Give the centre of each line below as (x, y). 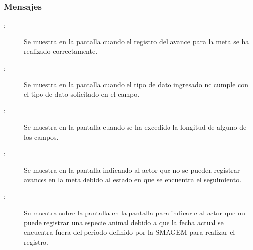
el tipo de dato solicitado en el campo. (82, 94)
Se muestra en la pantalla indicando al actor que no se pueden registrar (132, 170)
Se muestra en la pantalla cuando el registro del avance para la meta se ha (136, 41)
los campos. (41, 136)
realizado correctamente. (61, 51)
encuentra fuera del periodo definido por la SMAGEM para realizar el (129, 232)
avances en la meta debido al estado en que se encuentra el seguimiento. (133, 179)
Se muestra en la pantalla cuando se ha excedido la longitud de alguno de (135, 127)
